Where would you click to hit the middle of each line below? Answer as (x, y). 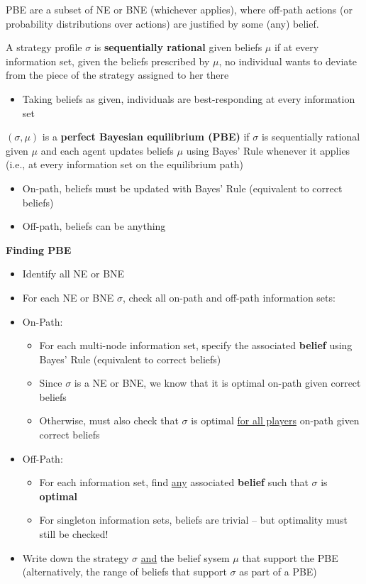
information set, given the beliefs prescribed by (108, 61)
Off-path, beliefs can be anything (94, 226)
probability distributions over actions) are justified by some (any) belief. (162, 23)
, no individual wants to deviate (288, 61)
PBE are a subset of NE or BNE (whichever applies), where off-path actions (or (179, 9)
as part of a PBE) (278, 572)
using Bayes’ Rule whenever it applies (268, 150)
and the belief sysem (185, 557)
